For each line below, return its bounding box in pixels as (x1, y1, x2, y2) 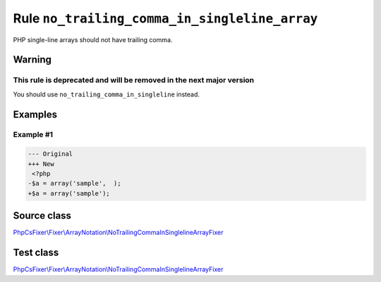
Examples (13, 108, 58, 120)
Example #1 (13, 130, 53, 140)
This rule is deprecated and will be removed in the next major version (13, 75, 255, 85)
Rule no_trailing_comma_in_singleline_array (13, 11, 318, 26)
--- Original (28, 150, 73, 158)
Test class (13, 247, 59, 259)
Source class (13, 210, 72, 222)
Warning (13, 53, 52, 66)
